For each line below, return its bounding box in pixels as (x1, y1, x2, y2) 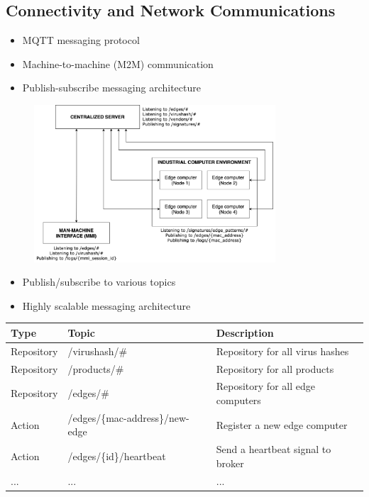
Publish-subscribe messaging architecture (22, 80, 201, 95)
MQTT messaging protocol (22, 33, 140, 48)
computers (216, 392, 261, 407)
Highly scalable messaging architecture (22, 298, 191, 313)
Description (216, 325, 274, 340)
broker (216, 455, 244, 470)
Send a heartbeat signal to (216, 442, 331, 457)
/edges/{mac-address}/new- (67, 410, 189, 425)
